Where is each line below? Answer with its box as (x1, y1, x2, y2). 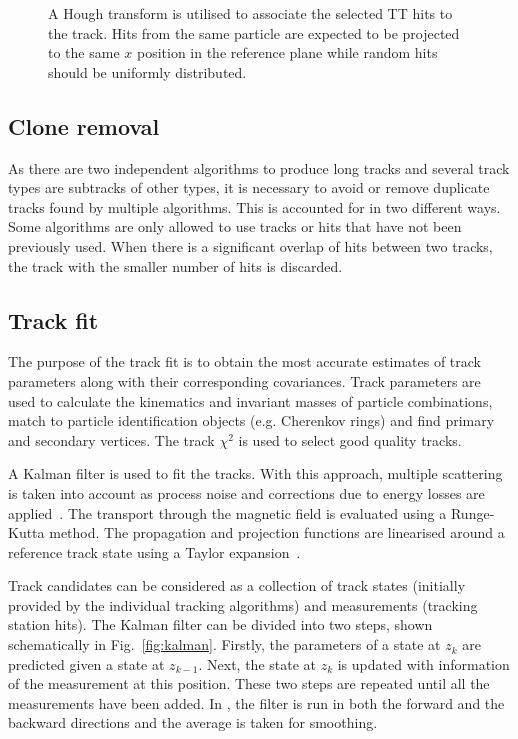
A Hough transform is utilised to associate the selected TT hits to (48, 3, 453, 23)
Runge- (450, 502, 495, 523)
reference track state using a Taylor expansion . (8, 541, 301, 562)
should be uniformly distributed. (48, 61, 247, 82)
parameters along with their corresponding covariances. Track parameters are (8, 370, 481, 391)
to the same (48, 42, 120, 63)
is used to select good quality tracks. (238, 429, 462, 450)
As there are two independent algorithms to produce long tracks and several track (8, 157, 510, 178)
